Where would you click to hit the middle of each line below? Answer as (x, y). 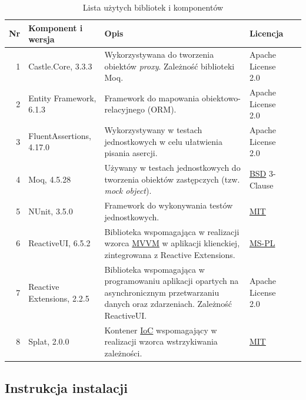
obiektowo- (221, 97)
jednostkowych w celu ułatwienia (163, 141)
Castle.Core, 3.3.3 (60, 66)
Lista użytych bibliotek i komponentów (153, 7)
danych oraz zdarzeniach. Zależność (168, 304)
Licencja (266, 33)
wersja (41, 39)
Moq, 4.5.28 (50, 179)
